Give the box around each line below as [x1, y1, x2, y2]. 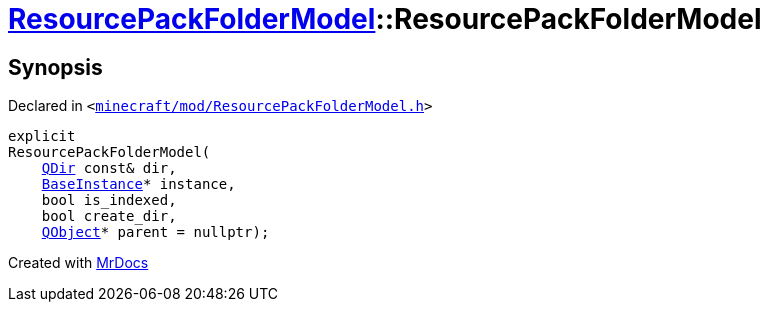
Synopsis [8, 54, 103, 80]
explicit [8, 128, 76, 145]
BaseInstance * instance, [41, 176, 236, 193]
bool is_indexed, [41, 192, 177, 209]
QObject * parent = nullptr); [41, 224, 270, 241]
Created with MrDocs [8, 254, 149, 272]
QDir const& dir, [41, 160, 177, 177]
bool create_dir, [41, 208, 177, 225]
